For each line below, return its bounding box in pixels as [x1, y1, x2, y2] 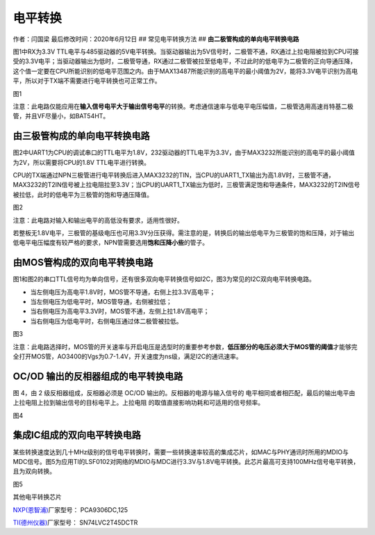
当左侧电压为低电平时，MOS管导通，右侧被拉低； [30, 298, 173, 305]
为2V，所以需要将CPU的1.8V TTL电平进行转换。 [12, 158, 151, 166]
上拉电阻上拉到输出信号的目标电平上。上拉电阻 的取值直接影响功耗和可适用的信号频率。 [12, 399, 264, 407]
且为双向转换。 [12, 467, 56, 476]
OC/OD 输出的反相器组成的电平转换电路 [12, 370, 183, 382]
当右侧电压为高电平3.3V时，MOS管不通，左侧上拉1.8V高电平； [30, 307, 210, 316]
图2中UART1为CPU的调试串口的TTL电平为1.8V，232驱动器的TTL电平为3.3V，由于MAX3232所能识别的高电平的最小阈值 [12, 148, 356, 157]
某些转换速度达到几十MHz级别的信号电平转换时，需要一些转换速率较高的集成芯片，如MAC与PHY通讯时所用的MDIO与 [12, 447, 349, 456]
